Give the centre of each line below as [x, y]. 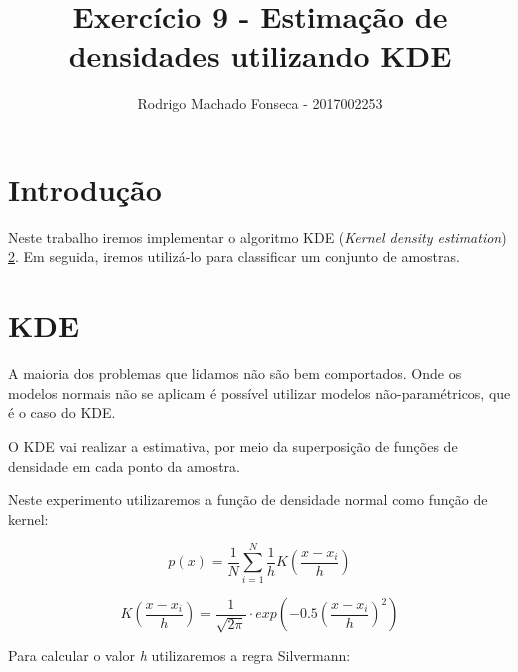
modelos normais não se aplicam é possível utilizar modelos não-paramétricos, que [259, 392]
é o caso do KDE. [62, 412]
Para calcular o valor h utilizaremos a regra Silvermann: [179, 655]
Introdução [85, 188]
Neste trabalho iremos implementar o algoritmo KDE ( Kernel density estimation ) [257, 236]
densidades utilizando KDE [260, 55]
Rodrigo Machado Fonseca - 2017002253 [260, 103]
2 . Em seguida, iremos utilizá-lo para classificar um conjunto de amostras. [234, 256]
